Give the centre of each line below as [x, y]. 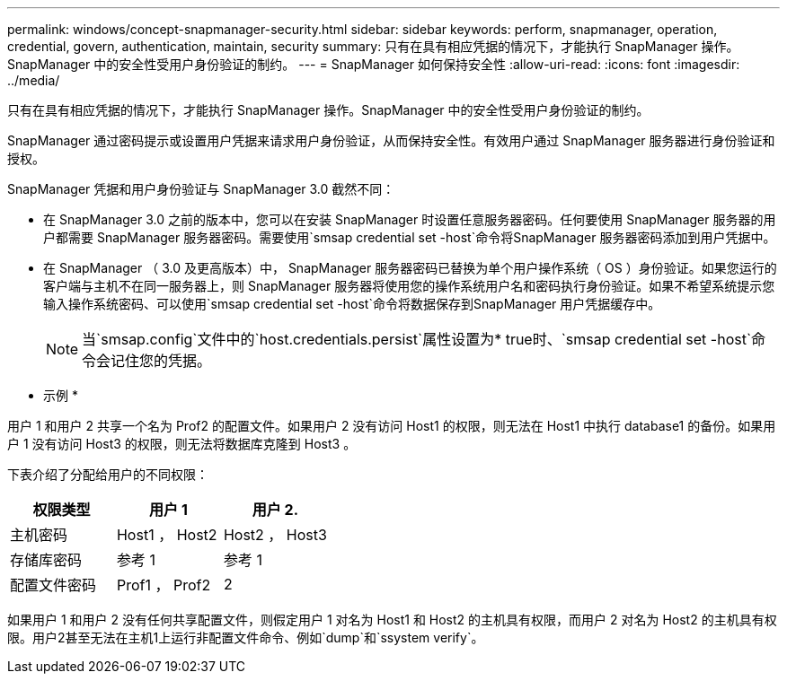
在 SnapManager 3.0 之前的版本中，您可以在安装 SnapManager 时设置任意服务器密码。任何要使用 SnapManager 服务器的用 [410, 219]
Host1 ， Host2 [167, 535]
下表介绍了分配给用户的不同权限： [108, 474]
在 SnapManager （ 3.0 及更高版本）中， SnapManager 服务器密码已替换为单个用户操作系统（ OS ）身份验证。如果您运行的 [410, 268]
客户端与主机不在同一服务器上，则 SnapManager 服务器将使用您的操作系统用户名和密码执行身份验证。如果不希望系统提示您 [409, 286]
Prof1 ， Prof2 [164, 585]
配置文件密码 [53, 585]
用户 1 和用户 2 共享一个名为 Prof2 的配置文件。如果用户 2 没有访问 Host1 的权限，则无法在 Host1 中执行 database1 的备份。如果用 [392, 426]
